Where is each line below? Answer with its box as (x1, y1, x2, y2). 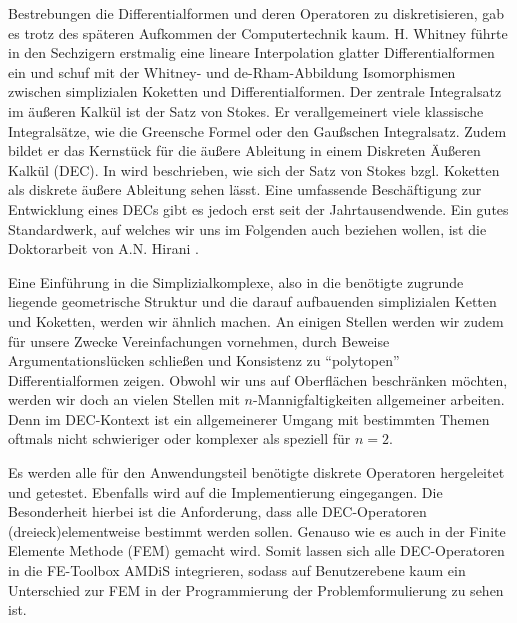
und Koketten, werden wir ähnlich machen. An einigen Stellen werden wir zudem (8, 310, 504, 331)
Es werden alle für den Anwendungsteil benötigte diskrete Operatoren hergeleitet (8, 462, 505, 483)
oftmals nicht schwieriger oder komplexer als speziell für (8, 428, 351, 449)
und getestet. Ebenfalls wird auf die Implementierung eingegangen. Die (8, 481, 443, 502)
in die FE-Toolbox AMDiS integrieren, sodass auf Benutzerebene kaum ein (8, 560, 466, 581)
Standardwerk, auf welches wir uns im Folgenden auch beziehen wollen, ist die (8, 218, 487, 239)
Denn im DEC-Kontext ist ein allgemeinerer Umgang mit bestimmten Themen (8, 408, 490, 429)
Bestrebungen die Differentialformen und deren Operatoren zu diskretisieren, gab (8, 3, 505, 23)
